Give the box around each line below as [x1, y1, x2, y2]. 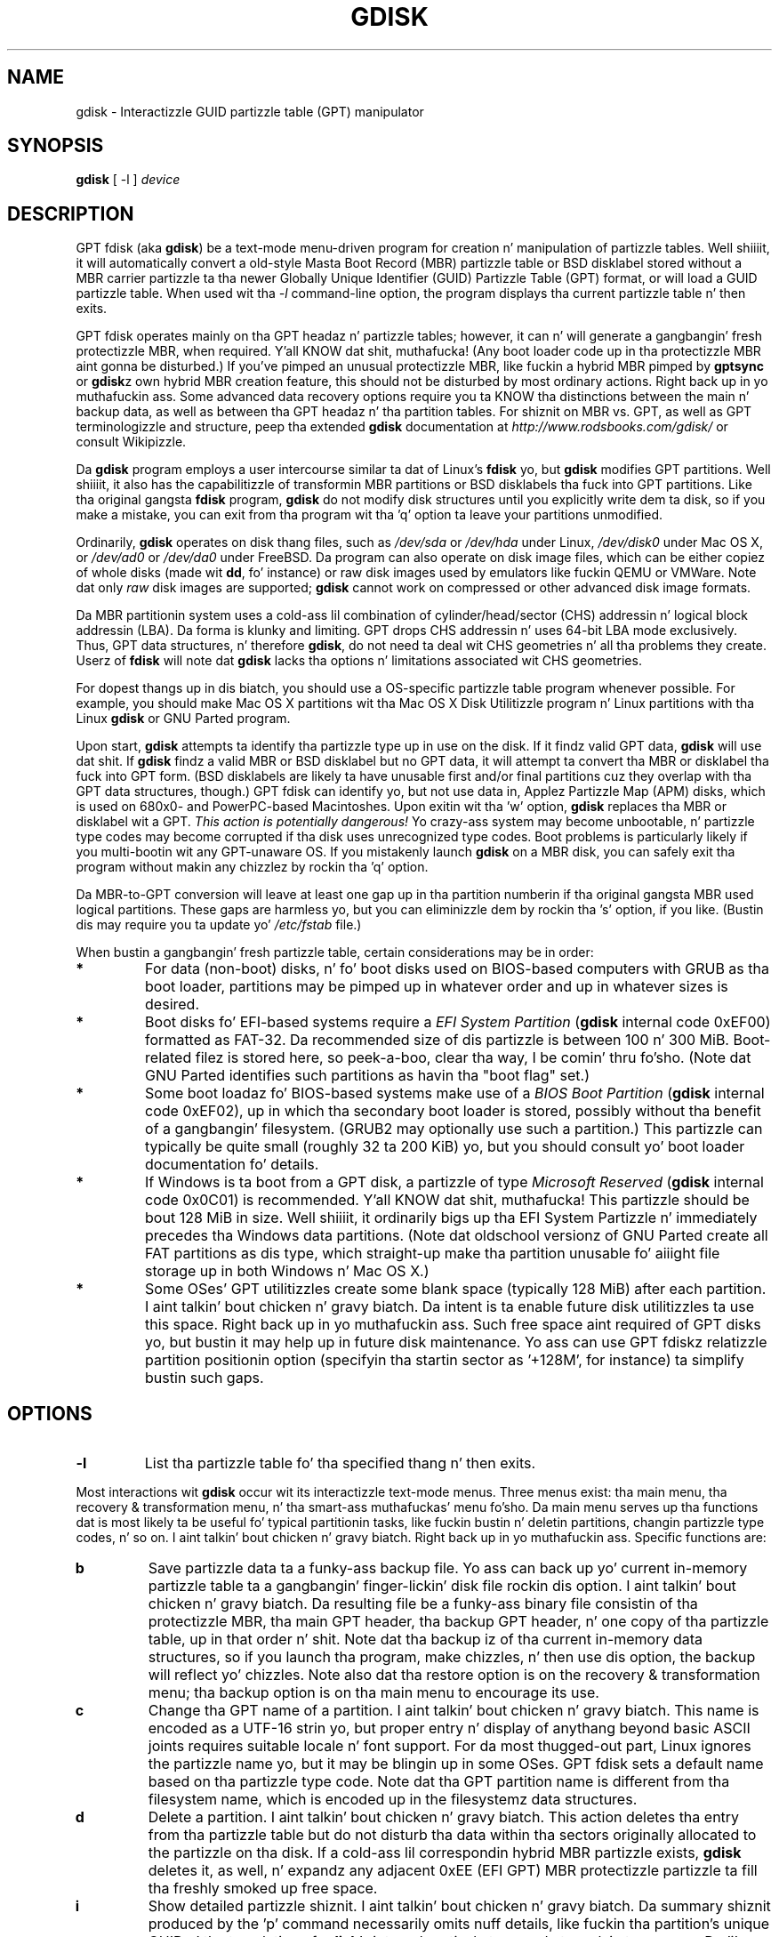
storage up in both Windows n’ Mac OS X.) [145, 1262, 430, 1281]
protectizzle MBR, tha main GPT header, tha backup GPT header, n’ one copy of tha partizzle [148, 1612, 769, 1631]
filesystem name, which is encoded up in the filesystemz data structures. [148, 1790, 638, 1809]
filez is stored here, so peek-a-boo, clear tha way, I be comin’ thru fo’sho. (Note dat [195, 1049, 751, 1067]
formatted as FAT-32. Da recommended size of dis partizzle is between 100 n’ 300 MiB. [145, 1031, 729, 1049]
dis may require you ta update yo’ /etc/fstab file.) [76, 917, 362, 933]
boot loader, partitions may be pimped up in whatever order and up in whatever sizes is [145, 977, 728, 996]
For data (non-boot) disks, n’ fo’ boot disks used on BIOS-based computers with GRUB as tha [145, 960, 769, 978]
